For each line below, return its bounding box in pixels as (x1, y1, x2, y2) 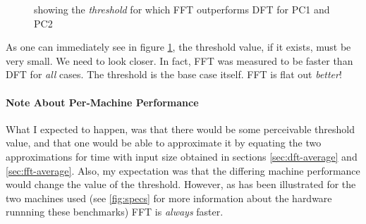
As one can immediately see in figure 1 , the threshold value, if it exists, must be (6, 39, 351, 54)
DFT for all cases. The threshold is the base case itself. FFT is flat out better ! (6, 67, 342, 82)
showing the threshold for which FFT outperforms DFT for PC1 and (34, 2, 330, 16)
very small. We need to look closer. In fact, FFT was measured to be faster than (6, 53, 353, 68)
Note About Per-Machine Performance (6, 94, 199, 109)
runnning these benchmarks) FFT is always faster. (6, 204, 224, 219)
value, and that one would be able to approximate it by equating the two (6, 135, 322, 150)
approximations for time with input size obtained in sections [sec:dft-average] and (6, 149, 358, 163)
